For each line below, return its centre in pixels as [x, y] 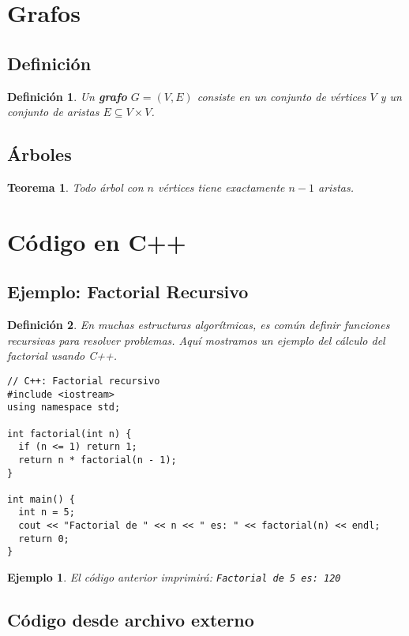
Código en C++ [97, 241]
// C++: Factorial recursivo [84, 381]
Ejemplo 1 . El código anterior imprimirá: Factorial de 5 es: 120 [174, 577]
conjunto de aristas [53, 112]
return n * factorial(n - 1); [98, 460]
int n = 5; [47, 513]
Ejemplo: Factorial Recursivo [128, 292]
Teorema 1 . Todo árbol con [75, 187]
